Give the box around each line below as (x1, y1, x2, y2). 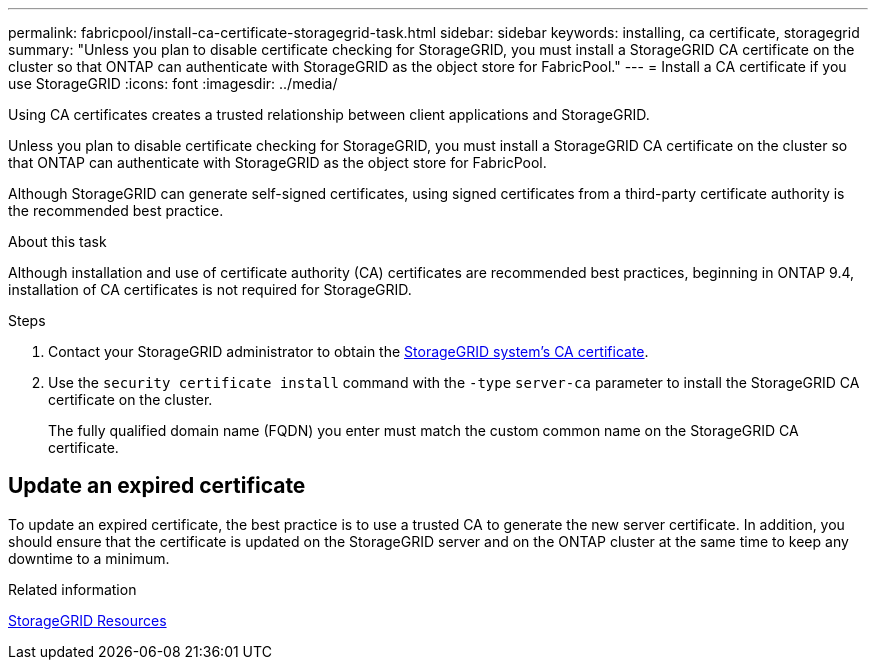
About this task (8, 233, 107, 250)
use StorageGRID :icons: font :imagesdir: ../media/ (8, 75, 338, 92)
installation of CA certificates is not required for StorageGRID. (8, 281, 412, 298)
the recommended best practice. (8, 202, 224, 219)
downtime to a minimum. (8, 549, 170, 567)
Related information (8, 580, 137, 598)
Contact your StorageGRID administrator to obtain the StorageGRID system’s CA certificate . (48, 343, 649, 360)
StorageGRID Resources (8, 611, 167, 629)
